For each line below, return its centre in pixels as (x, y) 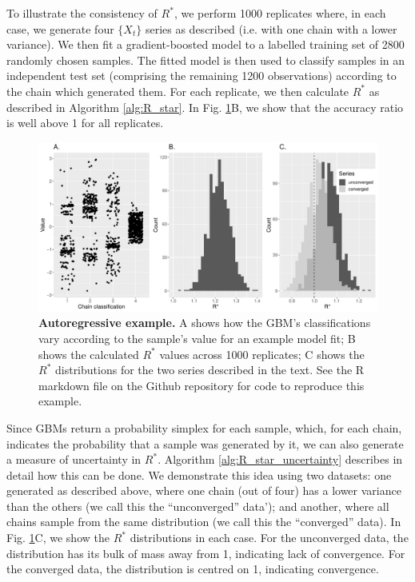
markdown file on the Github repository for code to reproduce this (202, 385)
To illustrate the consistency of (82, 13)
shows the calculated (89, 354)
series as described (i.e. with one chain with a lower (271, 28)
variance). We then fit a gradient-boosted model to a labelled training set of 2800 (206, 44)
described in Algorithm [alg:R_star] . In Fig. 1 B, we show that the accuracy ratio (205, 107)
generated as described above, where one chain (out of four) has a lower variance (204, 490)
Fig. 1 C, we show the (58, 538)
